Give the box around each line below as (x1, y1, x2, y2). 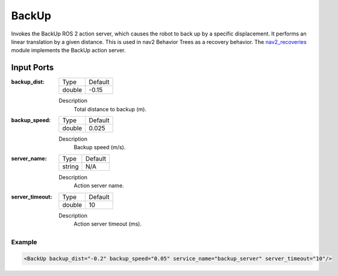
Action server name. (74, 182, 124, 189)
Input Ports (11, 63, 54, 73)
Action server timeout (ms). (74, 220, 142, 227)
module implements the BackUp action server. (11, 47, 126, 54)
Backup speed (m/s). (74, 144, 126, 151)
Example (11, 238, 37, 246)
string (62, 162, 79, 171)
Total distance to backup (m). (74, 105, 147, 112)
